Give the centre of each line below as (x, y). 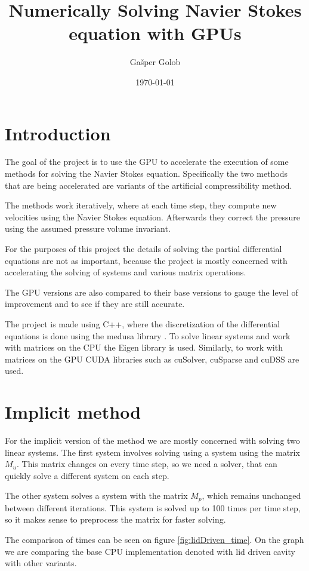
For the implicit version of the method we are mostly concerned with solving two (152, 440)
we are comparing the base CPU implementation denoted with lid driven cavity (150, 551)
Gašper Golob (155, 62)
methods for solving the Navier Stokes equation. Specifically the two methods (146, 174)
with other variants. (41, 563)
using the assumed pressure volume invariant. (88, 228)
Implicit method (73, 412)
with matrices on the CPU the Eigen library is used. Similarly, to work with (144, 347)
